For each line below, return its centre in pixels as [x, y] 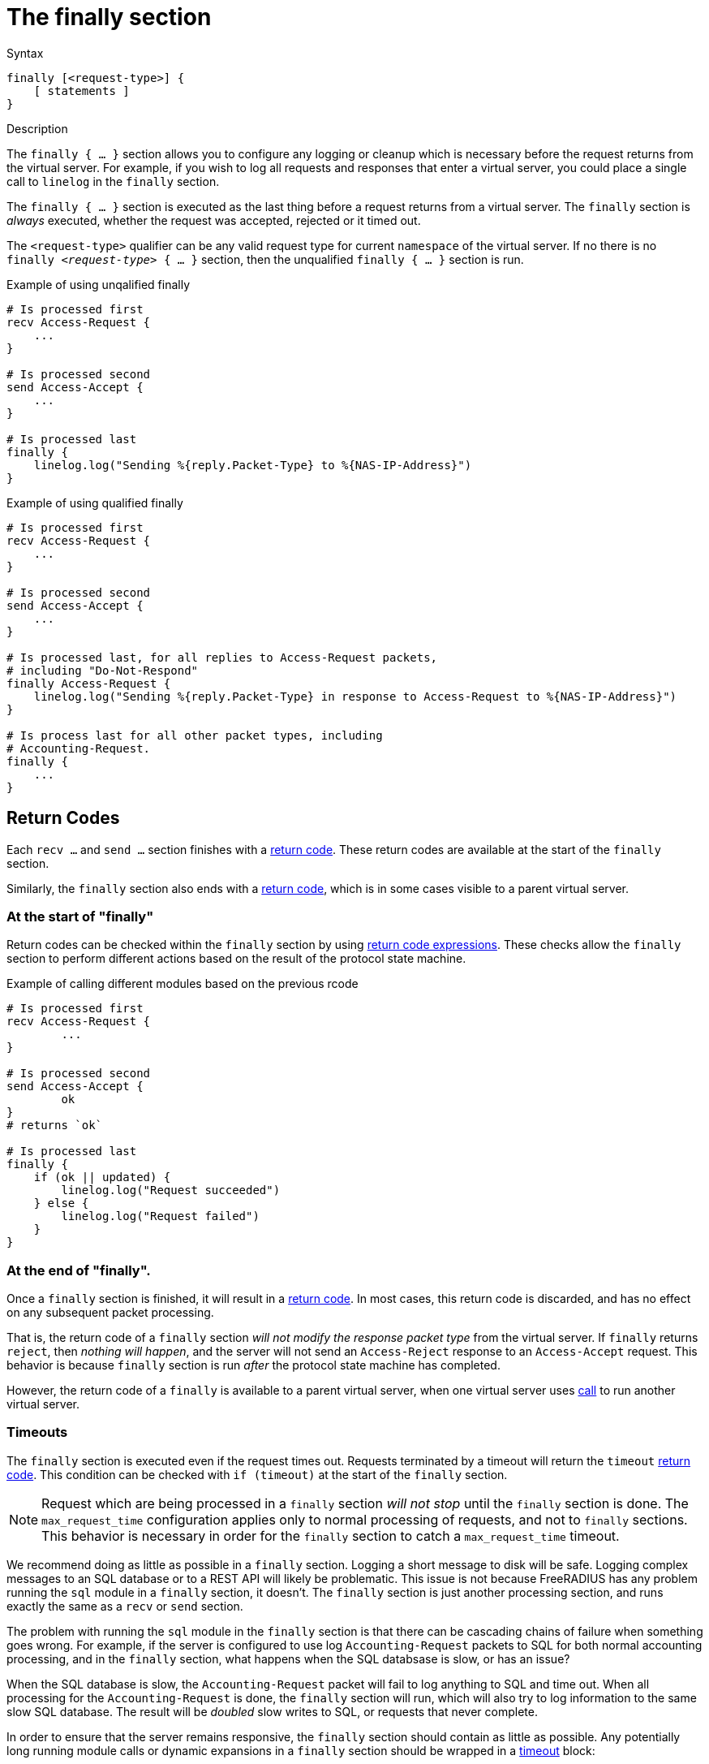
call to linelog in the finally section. [113, 181]
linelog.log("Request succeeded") [171, 1190]
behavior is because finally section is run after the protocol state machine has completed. [254, 1365]
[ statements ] [82, 91]
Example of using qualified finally [95, 502]
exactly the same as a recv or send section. [125, 1606]
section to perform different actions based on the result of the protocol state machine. [236, 959]
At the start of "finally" [80, 916]
